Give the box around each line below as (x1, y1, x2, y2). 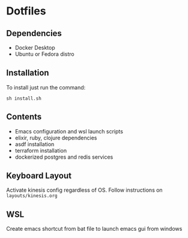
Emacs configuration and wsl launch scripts (14, 127, 123, 135)
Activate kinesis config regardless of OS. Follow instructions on (6, 186, 163, 194)
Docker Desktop (14, 44, 55, 51)
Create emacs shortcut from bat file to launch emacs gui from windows (6, 225, 183, 233)
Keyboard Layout (6, 171, 72, 181)
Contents (6, 112, 42, 122)
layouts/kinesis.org (6, 193, 58, 199)
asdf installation (14, 140, 55, 148)
